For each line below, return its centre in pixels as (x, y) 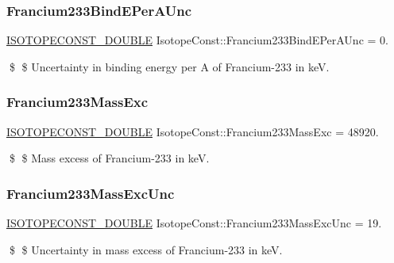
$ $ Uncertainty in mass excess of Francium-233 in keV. (146, 249)
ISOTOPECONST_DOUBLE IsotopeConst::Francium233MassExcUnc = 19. (194, 223)
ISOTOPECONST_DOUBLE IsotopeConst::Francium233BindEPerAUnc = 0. (197, 40)
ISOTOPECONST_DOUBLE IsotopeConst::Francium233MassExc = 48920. (193, 131)
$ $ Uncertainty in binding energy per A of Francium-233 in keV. (169, 66)
